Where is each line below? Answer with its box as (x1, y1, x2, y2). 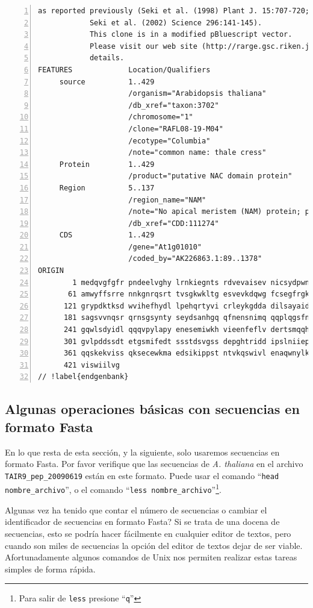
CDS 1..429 (59, 231, 155, 240)
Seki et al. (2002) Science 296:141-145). (89, 18, 262, 27)
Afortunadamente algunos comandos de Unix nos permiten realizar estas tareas (5, 551, 297, 563)
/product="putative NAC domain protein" (128, 172, 293, 181)
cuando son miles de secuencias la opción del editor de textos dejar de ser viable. (5, 539, 303, 551)
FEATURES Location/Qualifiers (38, 65, 211, 74)
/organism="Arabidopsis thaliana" (128, 89, 267, 98)
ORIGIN (38, 266, 64, 275)
